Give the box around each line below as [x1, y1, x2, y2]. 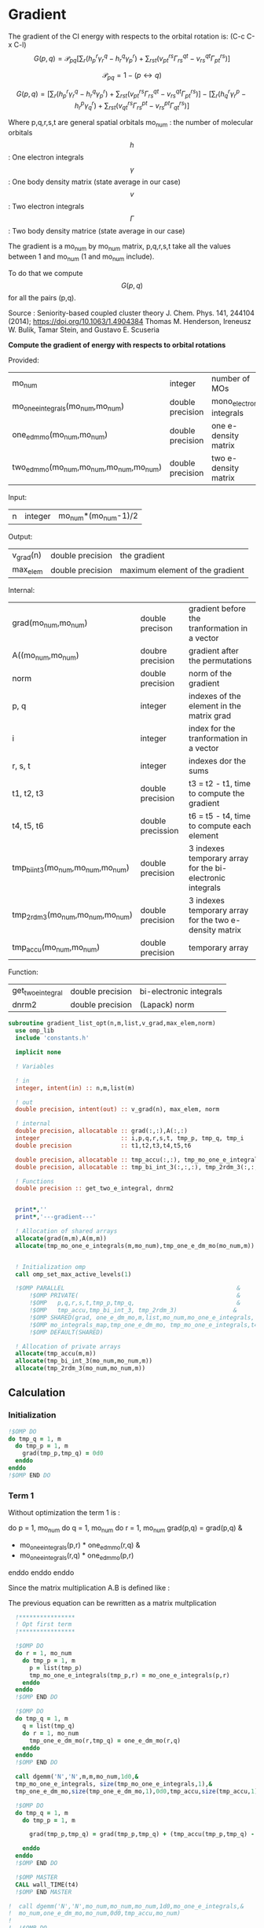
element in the [188, 701, 241, 712]
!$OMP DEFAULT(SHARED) [28, 1328, 104, 1336]
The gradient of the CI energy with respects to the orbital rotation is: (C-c [8, 31, 245, 41]
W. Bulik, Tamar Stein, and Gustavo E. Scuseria [8, 325, 159, 335]
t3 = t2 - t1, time [188, 778, 251, 789]
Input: [8, 492, 27, 502]
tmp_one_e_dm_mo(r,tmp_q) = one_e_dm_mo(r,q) [28, 1736, 181, 1745]
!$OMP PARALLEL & [15, 1284, 241, 1293]
